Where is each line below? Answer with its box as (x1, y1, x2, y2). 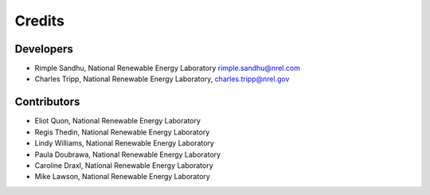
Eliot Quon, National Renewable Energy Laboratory (34, 116, 201, 126)
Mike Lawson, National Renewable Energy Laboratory (34, 172, 210, 181)
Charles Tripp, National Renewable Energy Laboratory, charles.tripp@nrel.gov (34, 74, 290, 84)
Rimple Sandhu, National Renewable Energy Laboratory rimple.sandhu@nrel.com (34, 64, 300, 73)
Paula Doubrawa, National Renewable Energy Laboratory (34, 150, 221, 159)
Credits (14, 12, 65, 29)
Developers (14, 42, 73, 56)
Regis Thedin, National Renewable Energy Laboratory (34, 127, 210, 137)
